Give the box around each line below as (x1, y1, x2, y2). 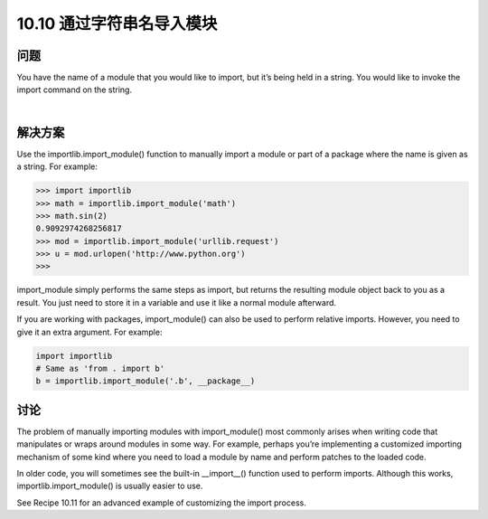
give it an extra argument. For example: (16, 326, 163, 337)
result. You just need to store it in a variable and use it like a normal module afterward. (16, 297, 337, 307)
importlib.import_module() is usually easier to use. (16, 480, 203, 492)
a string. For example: (16, 161, 99, 172)
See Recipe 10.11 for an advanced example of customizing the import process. (16, 497, 306, 508)
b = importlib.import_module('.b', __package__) (35, 376, 256, 386)
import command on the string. (16, 84, 133, 95)
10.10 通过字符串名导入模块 (16, 14, 218, 33)
